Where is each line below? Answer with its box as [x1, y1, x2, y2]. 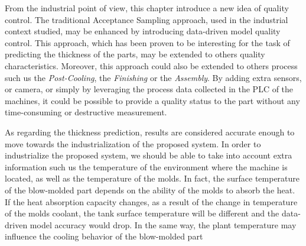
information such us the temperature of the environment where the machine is [5, 160, 288, 173]
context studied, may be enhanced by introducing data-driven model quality [5, 25, 281, 37]
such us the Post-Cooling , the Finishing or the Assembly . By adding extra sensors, [5, 71, 302, 83]
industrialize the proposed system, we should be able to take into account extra [5, 149, 292, 161]
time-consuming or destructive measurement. [5, 106, 167, 118]
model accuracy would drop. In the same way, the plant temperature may [30, 218, 297, 231]
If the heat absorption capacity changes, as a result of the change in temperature [5, 195, 298, 208]
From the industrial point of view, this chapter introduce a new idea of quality [5, 2, 289, 14]
